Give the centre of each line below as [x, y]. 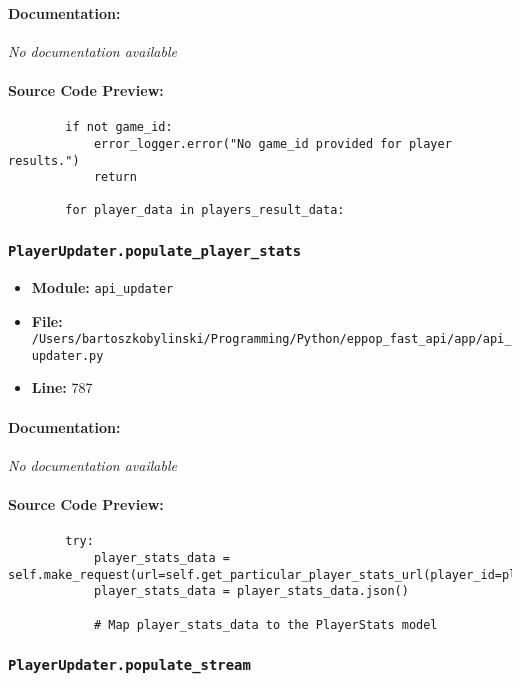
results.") [44, 160]
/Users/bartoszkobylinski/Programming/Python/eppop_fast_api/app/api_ [271, 339]
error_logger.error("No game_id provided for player [272, 143]
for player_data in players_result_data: [205, 210]
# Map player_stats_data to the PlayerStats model [265, 624]
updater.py [67, 355]
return [115, 177]
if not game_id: [119, 127]
